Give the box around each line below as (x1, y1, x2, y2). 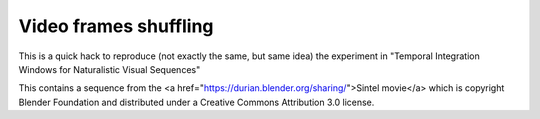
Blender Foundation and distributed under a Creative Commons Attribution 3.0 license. (18, 96, 375, 108)
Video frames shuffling (18, 15, 214, 37)
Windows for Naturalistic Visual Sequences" (18, 63, 201, 75)
